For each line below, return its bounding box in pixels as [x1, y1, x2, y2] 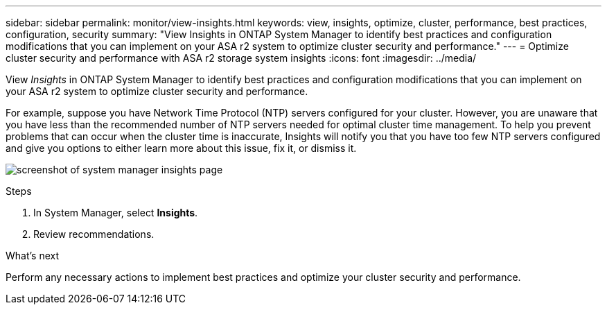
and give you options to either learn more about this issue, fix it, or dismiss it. [6, 142, 357, 154]
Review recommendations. [33, 228, 155, 240]
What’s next [6, 250, 60, 261]
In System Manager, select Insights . [33, 207, 198, 218]
